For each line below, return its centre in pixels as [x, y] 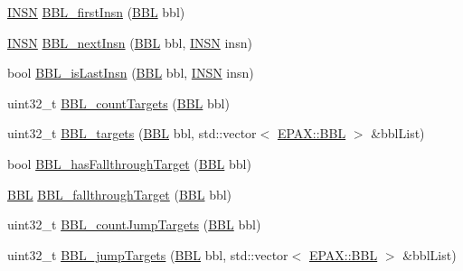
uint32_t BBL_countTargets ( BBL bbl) [118, 103]
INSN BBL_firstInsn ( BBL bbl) [96, 12]
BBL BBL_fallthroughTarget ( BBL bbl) [120, 194]
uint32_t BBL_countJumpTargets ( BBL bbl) [134, 224]
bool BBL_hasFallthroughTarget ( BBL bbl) [129, 163]
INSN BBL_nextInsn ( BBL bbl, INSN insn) [130, 42]
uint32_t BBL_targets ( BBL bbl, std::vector [132, 133]
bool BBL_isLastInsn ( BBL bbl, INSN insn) [131, 73]
